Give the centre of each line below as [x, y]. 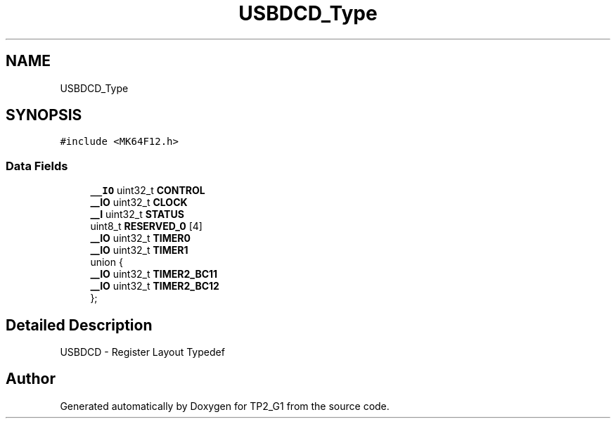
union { [107, 262]
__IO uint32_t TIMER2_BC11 [154, 274]
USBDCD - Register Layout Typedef [142, 352]
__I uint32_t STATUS [137, 214]
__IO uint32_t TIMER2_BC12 [155, 286]
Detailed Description [79, 325]
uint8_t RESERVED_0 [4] [146, 226]
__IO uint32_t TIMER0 [140, 238]
